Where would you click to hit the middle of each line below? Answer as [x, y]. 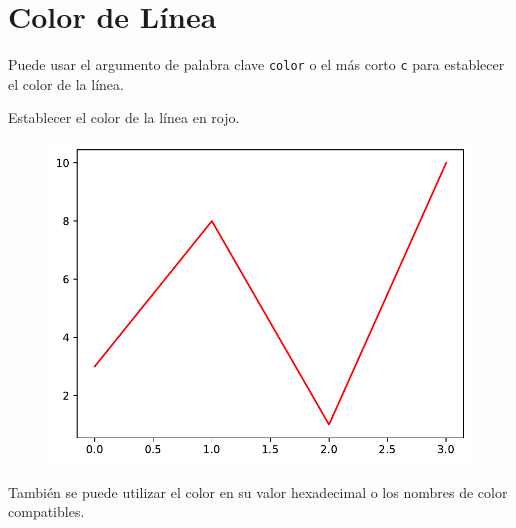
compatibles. [46, 511]
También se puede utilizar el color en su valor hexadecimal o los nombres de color [258, 491]
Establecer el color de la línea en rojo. [124, 117]
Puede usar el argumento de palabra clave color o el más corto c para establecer [256, 64]
